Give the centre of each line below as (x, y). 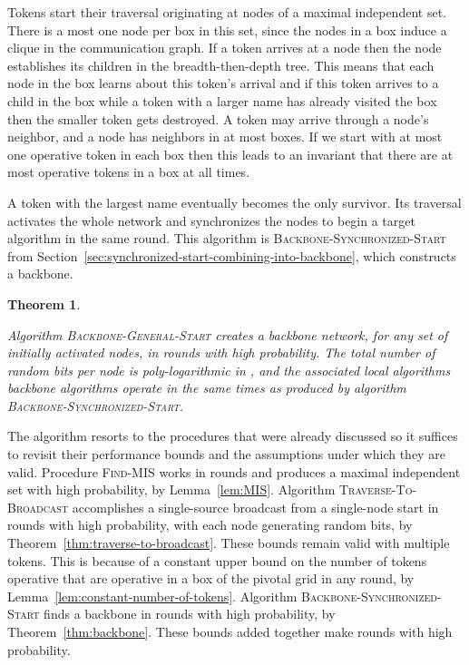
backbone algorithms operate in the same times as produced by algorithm (207, 388)
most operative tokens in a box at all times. (129, 172)
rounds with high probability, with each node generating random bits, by (210, 525)
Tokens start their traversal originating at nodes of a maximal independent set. (227, 12)
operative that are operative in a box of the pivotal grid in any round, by (211, 578)
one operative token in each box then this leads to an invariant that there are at (230, 154)
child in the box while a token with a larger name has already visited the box (222, 100)
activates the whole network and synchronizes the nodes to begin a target (211, 220)
